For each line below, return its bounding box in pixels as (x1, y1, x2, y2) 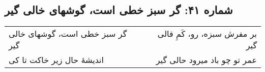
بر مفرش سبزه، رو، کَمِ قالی (157, 28, 257, 40)
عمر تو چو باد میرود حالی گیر (156, 54, 257, 66)
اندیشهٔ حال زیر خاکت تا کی (9, 54, 104, 66)
